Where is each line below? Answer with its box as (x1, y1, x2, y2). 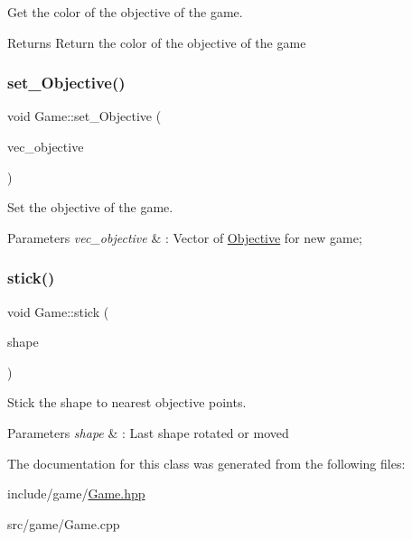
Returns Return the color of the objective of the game (7, 33, 306, 51)
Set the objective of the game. (7, 198, 173, 217)
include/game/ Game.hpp (7, 484, 145, 503)
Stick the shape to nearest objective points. (7, 393, 247, 412)
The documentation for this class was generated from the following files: (7, 453, 406, 472)
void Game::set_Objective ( (7, 107, 162, 126)
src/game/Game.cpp (7, 514, 120, 533)
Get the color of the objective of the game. (7, 3, 243, 21)
